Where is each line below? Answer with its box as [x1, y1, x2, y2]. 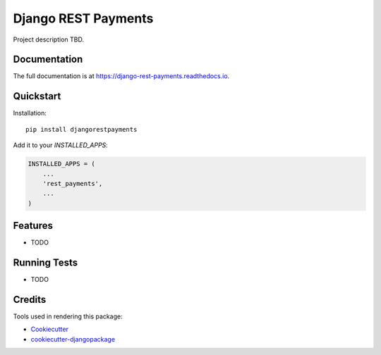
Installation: [13, 109, 47, 118]
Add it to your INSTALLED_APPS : [13, 141, 109, 149]
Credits [13, 293, 47, 306]
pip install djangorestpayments [25, 125, 138, 133]
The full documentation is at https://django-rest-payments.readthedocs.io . [13, 72, 230, 80]
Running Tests [13, 257, 78, 268]
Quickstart [13, 90, 61, 102]
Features [13, 220, 53, 232]
